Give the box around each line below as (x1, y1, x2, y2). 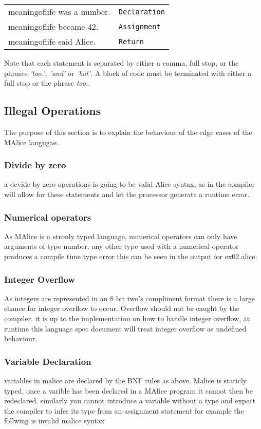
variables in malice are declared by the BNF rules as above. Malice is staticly (4, 375, 247, 385)
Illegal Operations (4, 103, 101, 119)
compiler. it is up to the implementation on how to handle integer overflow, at (4, 313, 250, 323)
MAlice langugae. (4, 136, 59, 147)
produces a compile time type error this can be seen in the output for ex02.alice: (4, 250, 257, 261)
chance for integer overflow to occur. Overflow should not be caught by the (4, 303, 239, 314)
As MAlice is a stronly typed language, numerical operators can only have (4, 230, 237, 241)
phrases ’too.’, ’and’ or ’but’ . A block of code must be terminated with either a (4, 67, 252, 78)
